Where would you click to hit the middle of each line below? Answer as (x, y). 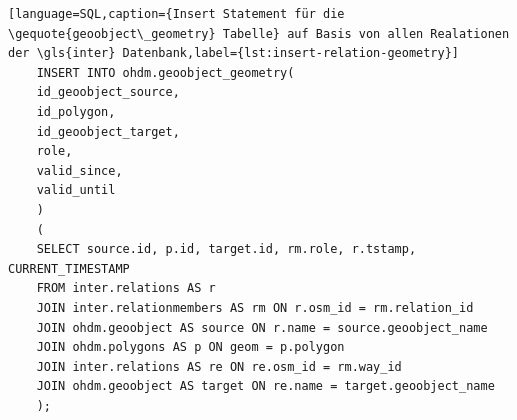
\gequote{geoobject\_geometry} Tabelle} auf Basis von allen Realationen (259, 33)
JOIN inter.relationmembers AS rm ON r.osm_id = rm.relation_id (255, 307)
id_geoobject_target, (108, 131)
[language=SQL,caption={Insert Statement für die (176, 14)
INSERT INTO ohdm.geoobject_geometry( (165, 72)
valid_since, (79, 170)
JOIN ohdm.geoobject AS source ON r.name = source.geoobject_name (262, 327)
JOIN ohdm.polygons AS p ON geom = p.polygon (190, 347)
